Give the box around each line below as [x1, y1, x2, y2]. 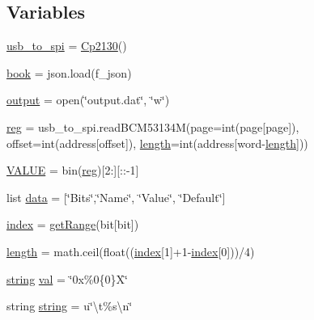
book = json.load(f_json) [6, 64, 132, 81]
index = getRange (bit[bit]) [6, 216, 139, 233]
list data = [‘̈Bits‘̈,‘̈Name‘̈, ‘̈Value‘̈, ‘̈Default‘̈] [6, 188, 226, 205]
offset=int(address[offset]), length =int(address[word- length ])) [6, 134, 308, 151]
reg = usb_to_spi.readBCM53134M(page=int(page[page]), [6, 118, 299, 135]
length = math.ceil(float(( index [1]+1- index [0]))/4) [6, 242, 255, 259]
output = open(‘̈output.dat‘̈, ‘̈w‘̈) [6, 91, 170, 108]
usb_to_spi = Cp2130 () [6, 37, 127, 54]
